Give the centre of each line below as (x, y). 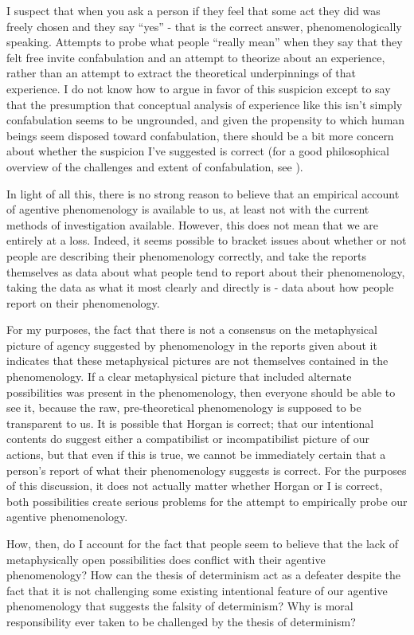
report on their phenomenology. (83, 302)
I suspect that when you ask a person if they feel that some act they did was (193, 10)
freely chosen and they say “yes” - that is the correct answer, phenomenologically (204, 26)
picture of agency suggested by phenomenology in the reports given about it (192, 345)
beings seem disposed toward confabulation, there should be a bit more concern (200, 135)
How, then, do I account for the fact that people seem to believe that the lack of (203, 543)
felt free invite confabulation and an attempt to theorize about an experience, (196, 57)
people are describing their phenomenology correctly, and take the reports (186, 255)
